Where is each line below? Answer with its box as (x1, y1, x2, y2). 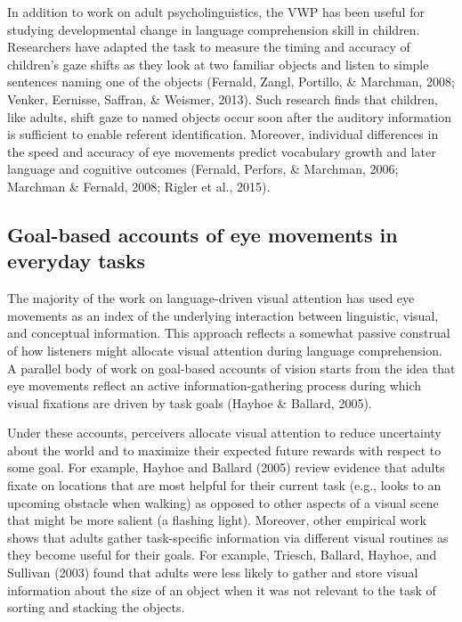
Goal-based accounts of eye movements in (7, 220, 398, 248)
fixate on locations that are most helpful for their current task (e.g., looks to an (7, 476, 442, 495)
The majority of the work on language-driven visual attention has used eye (7, 289, 415, 307)
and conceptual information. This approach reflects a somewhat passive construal (7, 323, 450, 342)
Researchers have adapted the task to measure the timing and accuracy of (7, 37, 410, 56)
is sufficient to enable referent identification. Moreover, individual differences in (7, 125, 439, 143)
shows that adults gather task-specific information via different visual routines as (7, 528, 449, 546)
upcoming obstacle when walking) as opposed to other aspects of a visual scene (7, 493, 439, 512)
